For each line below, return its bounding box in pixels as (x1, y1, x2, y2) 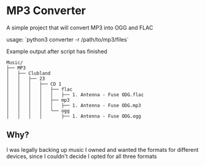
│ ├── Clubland (6, 70, 51, 77)
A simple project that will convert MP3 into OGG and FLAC (6, 24, 153, 31)
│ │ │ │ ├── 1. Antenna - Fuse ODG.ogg (6, 113, 141, 119)
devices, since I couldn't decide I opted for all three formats (6, 153, 158, 160)
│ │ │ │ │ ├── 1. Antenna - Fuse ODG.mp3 (6, 102, 141, 108)
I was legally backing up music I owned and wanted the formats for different (6, 146, 199, 153)
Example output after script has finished (6, 47, 107, 55)
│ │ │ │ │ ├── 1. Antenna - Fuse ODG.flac (6, 91, 144, 98)
